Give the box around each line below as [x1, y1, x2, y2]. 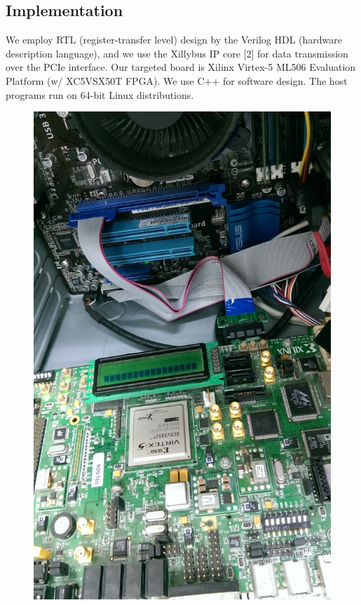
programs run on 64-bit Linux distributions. [6, 87, 194, 102]
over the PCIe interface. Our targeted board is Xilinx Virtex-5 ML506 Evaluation [6, 60, 356, 74]
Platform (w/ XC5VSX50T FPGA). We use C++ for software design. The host [6, 73, 348, 88]
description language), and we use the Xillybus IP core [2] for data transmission [6, 46, 348, 60]
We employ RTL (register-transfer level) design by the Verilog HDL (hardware [6, 32, 342, 47]
